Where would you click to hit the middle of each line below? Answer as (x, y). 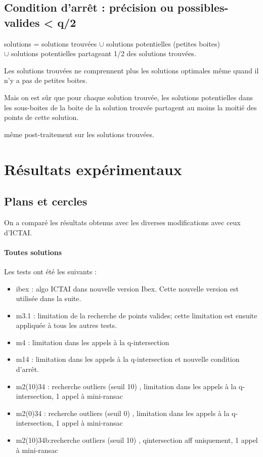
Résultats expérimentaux (93, 169)
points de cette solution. (41, 117)
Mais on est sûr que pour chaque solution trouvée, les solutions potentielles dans (128, 97)
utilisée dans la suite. (49, 298)
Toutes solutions (33, 252)
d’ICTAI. (18, 232)
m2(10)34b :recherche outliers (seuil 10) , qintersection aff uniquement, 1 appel (137, 440)
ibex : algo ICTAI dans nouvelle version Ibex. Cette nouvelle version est (127, 288)
